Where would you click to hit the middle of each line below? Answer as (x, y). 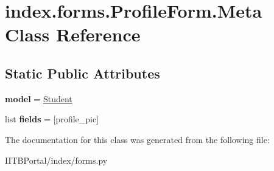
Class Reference (73, 34)
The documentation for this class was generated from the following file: (137, 139)
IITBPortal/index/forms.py (56, 160)
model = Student (39, 98)
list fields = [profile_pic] (52, 119)
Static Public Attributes (83, 73)
